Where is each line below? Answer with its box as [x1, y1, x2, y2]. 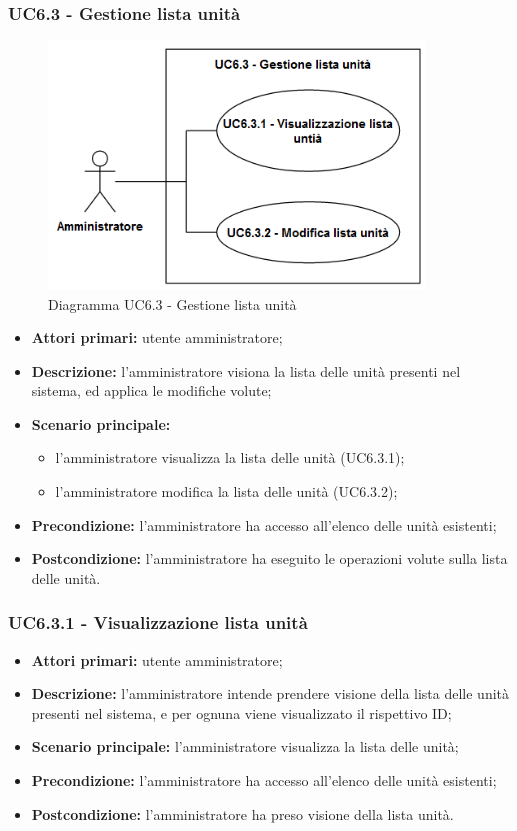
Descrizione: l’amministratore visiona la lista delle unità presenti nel [31, 360, 461, 381]
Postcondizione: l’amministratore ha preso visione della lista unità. [31, 803, 454, 824]
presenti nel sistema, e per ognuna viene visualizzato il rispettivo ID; [31, 702, 452, 723]
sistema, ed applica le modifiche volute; [31, 380, 272, 401]
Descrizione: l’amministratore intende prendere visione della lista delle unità [31, 683, 510, 704]
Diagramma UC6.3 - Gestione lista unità [48, 293, 297, 314]
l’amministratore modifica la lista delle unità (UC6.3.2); [55, 481, 398, 502]
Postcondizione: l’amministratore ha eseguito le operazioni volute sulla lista [31, 548, 508, 569]
